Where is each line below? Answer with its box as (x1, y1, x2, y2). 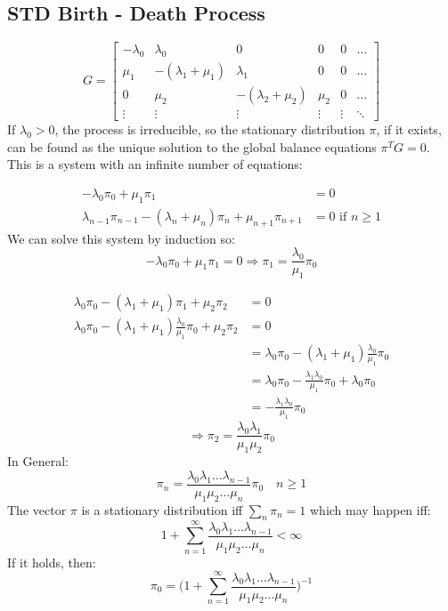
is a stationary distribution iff (81, 500, 243, 519)
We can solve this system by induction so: (7, 229, 235, 247)
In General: (7, 452, 69, 470)
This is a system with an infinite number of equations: (7, 155, 303, 173)
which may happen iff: (310, 500, 431, 519)
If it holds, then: (7, 552, 96, 571)
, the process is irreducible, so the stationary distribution (54, 120, 365, 139)
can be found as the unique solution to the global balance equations (7, 137, 377, 156)
